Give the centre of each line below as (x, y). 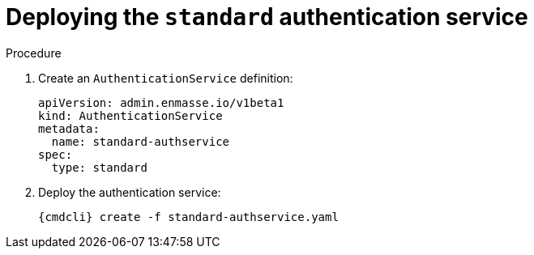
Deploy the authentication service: (130, 192)
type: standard (99, 167)
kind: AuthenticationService (130, 115)
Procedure (34, 53)
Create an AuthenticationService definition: (166, 78)
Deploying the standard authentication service (267, 17)
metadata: (69, 128)
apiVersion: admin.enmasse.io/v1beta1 (161, 102)
